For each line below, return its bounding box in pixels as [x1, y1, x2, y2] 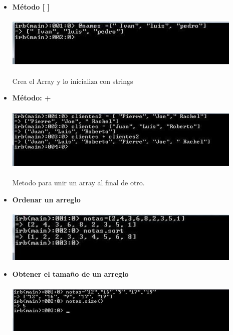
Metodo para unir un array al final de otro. [12, 177, 145, 188]
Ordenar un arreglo [12, 194, 81, 204]
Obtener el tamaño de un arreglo [12, 269, 129, 279]
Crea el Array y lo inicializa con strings [12, 75, 133, 86]
